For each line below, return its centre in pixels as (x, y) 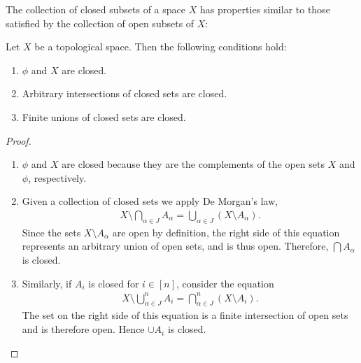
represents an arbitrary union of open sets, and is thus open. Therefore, (175, 246)
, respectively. (57, 177)
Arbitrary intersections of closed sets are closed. (125, 93)
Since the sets (51, 232)
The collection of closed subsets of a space (95, 9)
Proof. (19, 140)
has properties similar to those (265, 9)
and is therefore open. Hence (83, 329)
